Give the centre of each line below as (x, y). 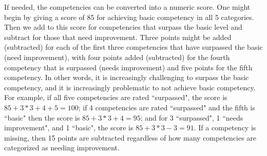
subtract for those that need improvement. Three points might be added (118, 37)
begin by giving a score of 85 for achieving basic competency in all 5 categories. (129, 17)
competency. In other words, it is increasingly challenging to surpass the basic (127, 77)
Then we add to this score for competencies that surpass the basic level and (123, 27)
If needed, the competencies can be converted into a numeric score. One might (127, 7)
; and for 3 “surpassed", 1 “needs (192, 117)
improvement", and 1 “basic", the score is (69, 128)
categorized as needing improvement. (62, 148)
